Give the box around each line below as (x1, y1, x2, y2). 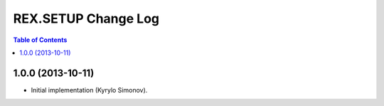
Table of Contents (13, 36, 68, 44)
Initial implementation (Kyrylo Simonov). (31, 85, 148, 94)
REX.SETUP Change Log (13, 11, 160, 26)
